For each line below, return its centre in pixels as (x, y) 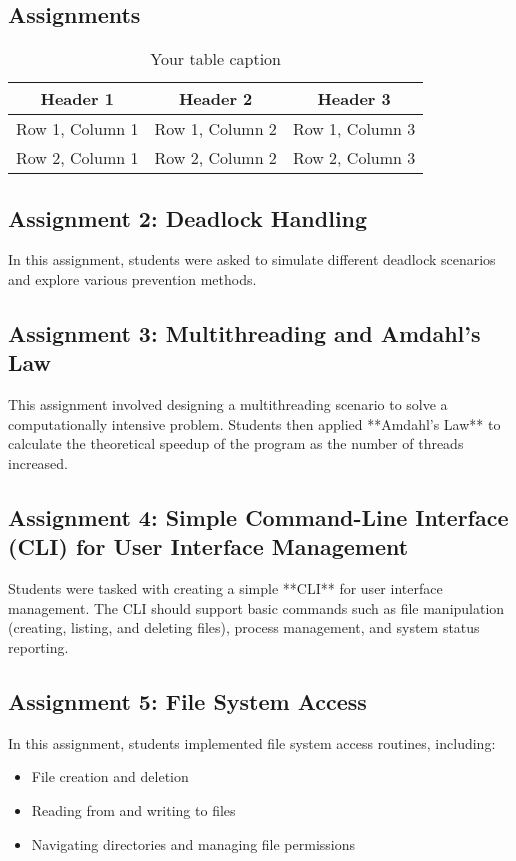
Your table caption (216, 59)
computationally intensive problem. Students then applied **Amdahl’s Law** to (254, 423)
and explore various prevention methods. (132, 279)
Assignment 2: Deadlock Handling (188, 217)
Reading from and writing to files (133, 809)
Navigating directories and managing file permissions (193, 843)
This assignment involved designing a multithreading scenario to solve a (228, 404)
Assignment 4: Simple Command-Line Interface (258, 516)
